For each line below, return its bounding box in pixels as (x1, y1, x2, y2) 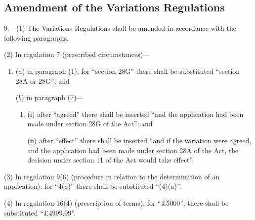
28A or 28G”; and (15, 75, 70, 86)
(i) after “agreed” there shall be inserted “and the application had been (27, 109, 244, 119)
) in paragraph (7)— (21, 92, 84, 103)
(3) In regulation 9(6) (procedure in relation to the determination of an (4, 171, 220, 181)
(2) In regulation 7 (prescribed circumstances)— (4, 49, 150, 59)
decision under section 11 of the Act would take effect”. (27, 155, 194, 165)
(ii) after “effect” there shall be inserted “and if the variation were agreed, (27, 135, 252, 145)
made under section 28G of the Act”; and (27, 118, 153, 129)
